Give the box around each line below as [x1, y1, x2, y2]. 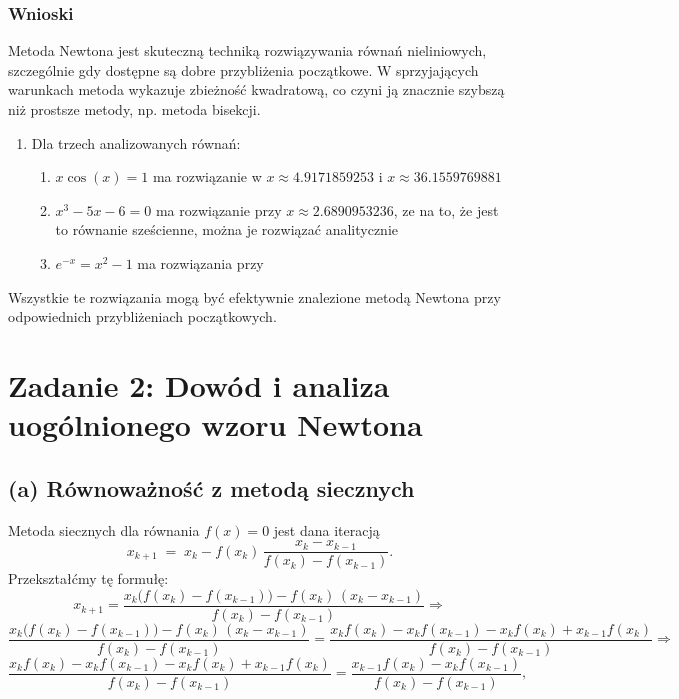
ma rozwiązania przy [137, 252, 264, 273]
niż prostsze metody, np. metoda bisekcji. [8, 99, 261, 119]
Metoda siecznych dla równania [8, 519, 200, 540]
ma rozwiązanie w [152, 166, 262, 187]
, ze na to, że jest [393, 199, 499, 220]
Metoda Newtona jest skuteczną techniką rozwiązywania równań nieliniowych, [8, 40, 487, 61]
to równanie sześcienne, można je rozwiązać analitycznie [55, 219, 398, 240]
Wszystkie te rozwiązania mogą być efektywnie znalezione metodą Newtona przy [8, 286, 501, 307]
